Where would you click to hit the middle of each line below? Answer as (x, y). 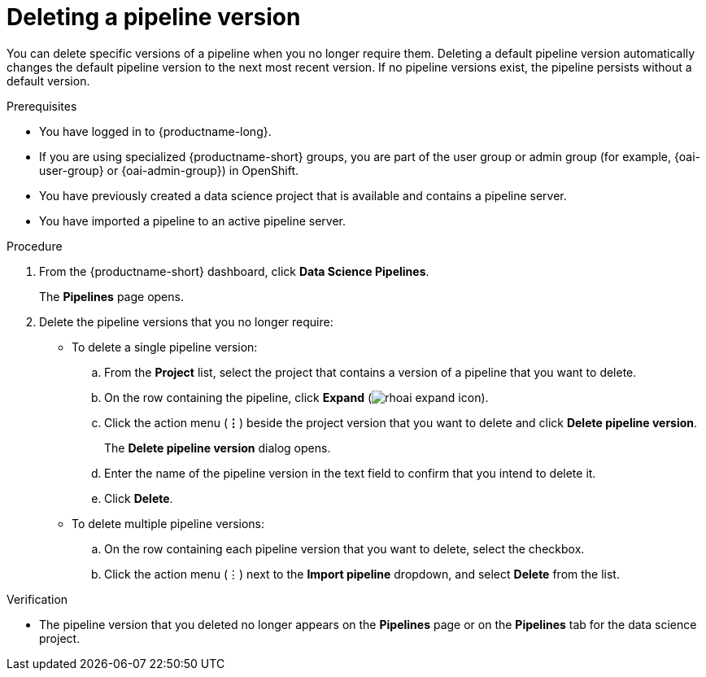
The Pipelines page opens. (111, 296)
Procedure (35, 246)
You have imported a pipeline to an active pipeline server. (192, 221)
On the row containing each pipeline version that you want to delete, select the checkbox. (344, 548)
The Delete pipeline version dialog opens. (218, 448)
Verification (37, 599)
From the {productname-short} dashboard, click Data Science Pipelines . (234, 271)
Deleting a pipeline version (154, 17)
